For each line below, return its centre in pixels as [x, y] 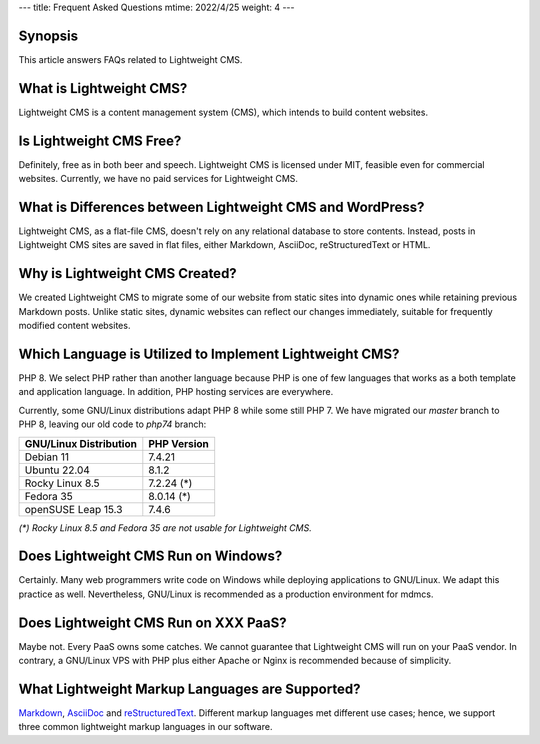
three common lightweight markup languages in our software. [145, 727]
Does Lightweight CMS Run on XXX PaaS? [152, 622]
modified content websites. [74, 326]
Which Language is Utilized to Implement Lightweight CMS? [209, 353]
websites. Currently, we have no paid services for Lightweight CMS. [158, 179]
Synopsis [48, 35]
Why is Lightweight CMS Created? [127, 273]
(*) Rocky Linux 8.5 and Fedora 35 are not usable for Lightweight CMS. [165, 527]
